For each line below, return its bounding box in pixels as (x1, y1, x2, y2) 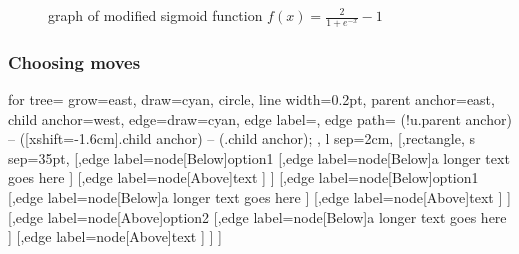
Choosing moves (8, 49, 141, 74)
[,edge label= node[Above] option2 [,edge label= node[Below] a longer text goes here (8, 206, 507, 227)
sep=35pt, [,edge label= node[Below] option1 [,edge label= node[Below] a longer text (8, 147, 510, 168)
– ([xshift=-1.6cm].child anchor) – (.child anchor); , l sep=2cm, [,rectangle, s (8, 128, 476, 149)
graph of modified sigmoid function (48, 5, 263, 25)
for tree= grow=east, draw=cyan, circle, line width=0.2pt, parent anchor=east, (8, 89, 495, 110)
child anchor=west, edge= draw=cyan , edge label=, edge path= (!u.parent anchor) (8, 108, 512, 129)
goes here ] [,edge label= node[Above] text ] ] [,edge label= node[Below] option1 (8, 167, 479, 188)
